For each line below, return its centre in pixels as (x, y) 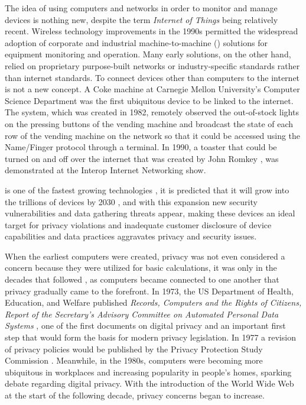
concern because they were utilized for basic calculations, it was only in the (141, 268)
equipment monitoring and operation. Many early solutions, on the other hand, (148, 54)
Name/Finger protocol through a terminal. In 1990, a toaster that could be (141, 147)
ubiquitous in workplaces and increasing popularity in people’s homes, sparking (148, 372)
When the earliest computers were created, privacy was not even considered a (145, 256)
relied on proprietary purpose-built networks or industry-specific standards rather (152, 65)
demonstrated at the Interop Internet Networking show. (105, 170)
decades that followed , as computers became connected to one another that (142, 279)
